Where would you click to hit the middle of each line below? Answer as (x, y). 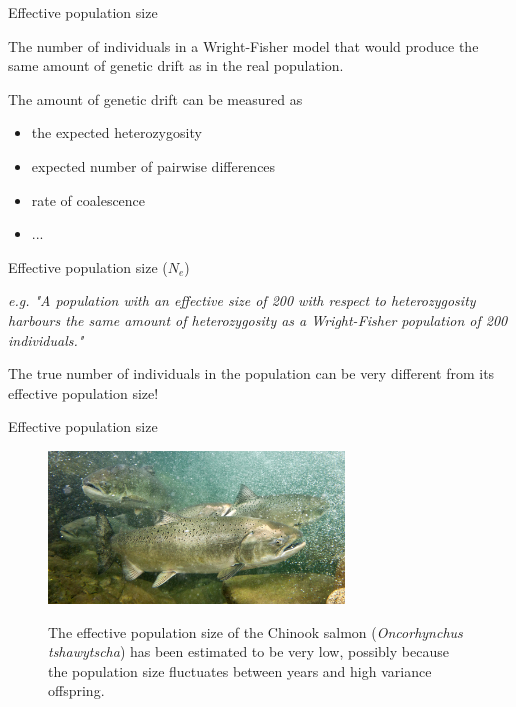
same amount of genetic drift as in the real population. (176, 65)
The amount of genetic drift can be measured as (155, 98)
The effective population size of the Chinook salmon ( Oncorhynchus (255, 631)
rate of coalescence (88, 199)
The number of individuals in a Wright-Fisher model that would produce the (243, 45)
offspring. (76, 690)
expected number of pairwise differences (153, 165)
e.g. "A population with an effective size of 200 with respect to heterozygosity (242, 300)
